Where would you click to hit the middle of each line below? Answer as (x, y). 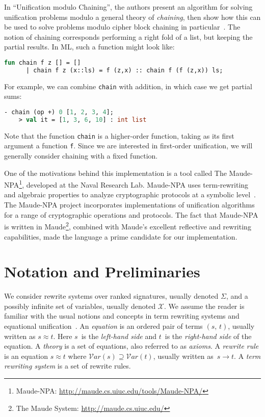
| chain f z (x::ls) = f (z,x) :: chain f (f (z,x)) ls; (124, 70)
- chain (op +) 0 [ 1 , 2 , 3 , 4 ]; (59, 112)
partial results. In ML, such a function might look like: (89, 47)
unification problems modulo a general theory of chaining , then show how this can (132, 17)
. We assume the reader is (204, 306)
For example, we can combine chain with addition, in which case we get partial (128, 86)
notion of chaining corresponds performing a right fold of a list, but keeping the (128, 36)
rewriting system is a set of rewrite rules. (68, 366)
